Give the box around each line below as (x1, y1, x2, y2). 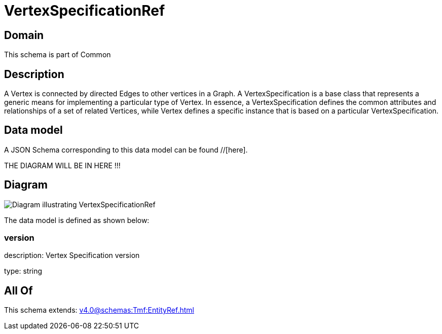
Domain (4, 28, 44, 42)
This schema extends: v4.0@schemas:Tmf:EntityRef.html (4, 306, 194, 315)
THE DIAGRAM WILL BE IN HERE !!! (4, 161, 121, 170)
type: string (4, 267, 43, 276)
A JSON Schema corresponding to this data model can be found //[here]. (4, 145, 248, 154)
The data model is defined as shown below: (4, 215, 150, 225)
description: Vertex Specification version (4, 251, 140, 260)
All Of (4, 284, 33, 297)
